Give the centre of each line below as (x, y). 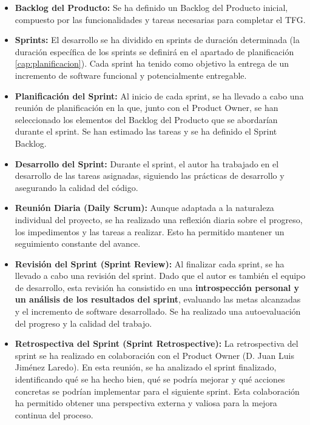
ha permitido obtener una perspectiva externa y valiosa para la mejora (146, 403)
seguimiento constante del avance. (78, 243)
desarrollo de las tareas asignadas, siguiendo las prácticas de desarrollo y (150, 176)
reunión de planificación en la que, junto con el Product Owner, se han (147, 108)
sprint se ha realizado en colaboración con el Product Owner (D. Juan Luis (154, 355)
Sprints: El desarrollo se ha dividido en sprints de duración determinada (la (157, 40)
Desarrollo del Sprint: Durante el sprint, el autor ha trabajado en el (147, 163)
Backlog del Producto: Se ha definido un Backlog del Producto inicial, (151, 7)
